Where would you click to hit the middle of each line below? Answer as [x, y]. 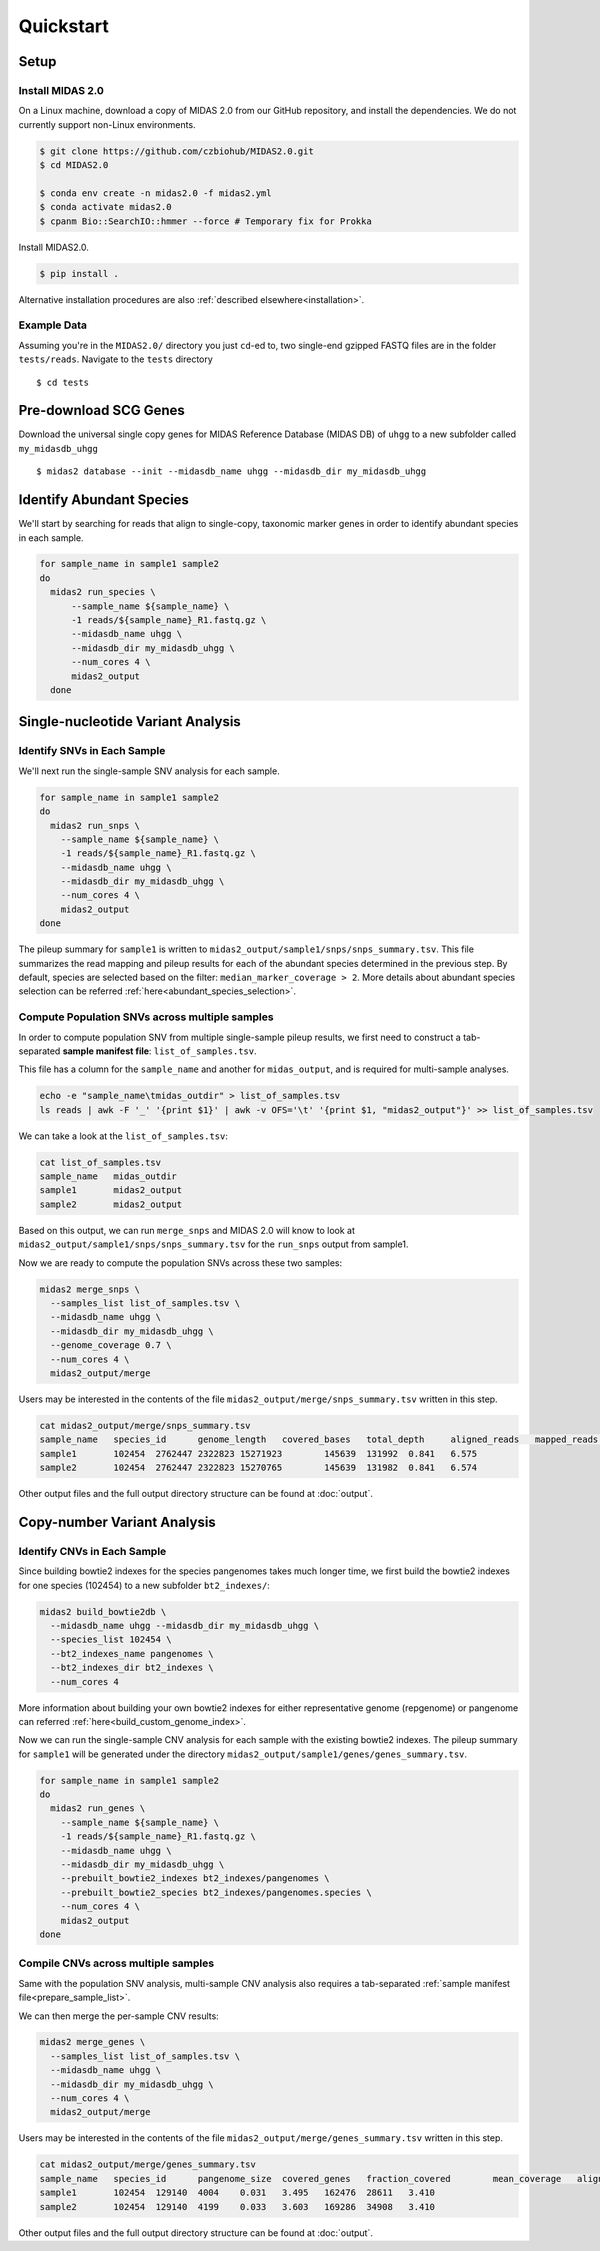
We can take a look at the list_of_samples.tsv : [123, 1136]
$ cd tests [63, 382]
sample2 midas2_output [111, 1204]
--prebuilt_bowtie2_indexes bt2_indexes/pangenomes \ [195, 1878]
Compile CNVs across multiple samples [116, 1963]
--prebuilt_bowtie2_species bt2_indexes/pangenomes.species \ [216, 1892]
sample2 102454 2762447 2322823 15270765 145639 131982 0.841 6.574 [258, 1468]
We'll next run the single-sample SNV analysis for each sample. [149, 771]
